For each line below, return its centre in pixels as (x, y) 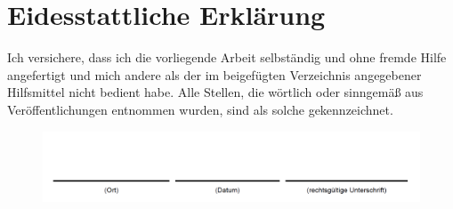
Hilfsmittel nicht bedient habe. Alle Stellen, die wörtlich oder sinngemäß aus (215, 92)
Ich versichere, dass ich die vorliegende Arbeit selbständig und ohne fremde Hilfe (227, 57)
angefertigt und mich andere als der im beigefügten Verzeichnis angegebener (214, 74)
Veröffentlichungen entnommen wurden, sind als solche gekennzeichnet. (200, 109)
